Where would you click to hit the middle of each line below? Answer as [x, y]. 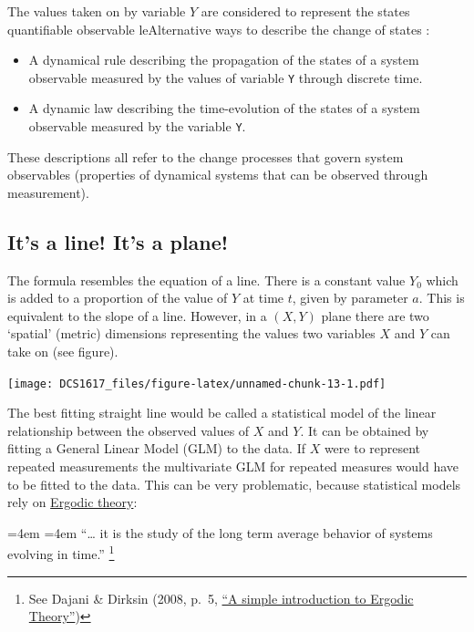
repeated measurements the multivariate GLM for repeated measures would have [233, 466]
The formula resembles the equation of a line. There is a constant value [206, 280]
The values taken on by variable [97, 11]
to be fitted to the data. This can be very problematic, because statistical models [234, 484]
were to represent [372, 448]
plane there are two [375, 315]
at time [263, 298]
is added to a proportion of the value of [118, 298]
